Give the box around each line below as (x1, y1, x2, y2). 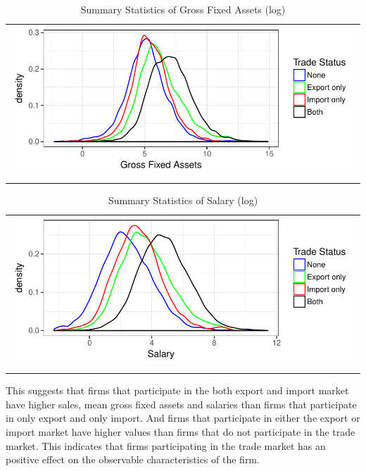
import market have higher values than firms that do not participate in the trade (6, 424, 355, 439)
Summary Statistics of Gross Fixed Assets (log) (80, 2, 286, 16)
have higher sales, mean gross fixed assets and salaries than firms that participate (6, 396, 357, 411)
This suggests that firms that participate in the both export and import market (6, 383, 349, 398)
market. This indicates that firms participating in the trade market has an (6, 438, 326, 453)
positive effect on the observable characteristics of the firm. (6, 452, 260, 467)
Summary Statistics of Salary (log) (108, 192, 258, 207)
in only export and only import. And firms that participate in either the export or (6, 410, 360, 425)
